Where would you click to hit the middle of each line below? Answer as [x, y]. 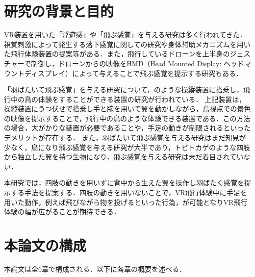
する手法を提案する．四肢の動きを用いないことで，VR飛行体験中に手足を [129, 192]
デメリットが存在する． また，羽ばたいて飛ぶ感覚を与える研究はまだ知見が [125, 138]
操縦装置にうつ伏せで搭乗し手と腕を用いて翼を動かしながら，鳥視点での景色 [127, 109]
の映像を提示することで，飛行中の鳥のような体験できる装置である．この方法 [127, 118]
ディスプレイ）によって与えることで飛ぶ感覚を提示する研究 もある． [134, 73]
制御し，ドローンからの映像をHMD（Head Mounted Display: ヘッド [138, 63]
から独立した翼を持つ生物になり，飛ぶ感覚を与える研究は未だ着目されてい [124, 157]
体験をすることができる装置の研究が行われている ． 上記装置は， [142, 99]
